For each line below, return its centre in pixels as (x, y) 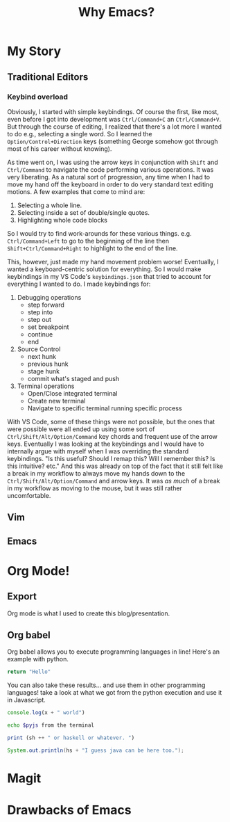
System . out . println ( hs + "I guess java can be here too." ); (96, 750)
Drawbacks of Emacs (69, 810)
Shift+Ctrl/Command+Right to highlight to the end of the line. (92, 248)
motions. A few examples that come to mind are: (76, 191)
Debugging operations (49, 297)
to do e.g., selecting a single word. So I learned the (80, 134)
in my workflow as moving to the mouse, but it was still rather (95, 488)
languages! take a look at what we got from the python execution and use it (115, 693)
